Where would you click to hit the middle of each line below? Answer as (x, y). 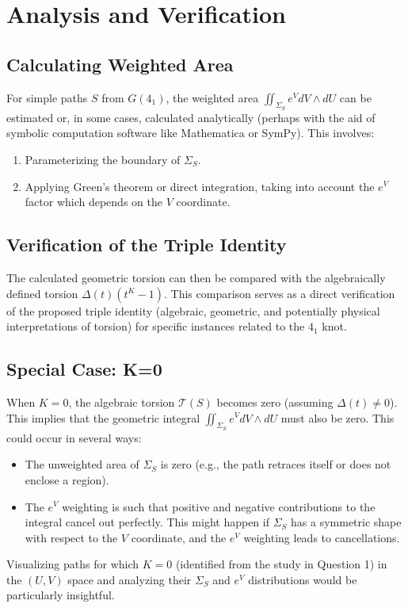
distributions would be (303, 579)
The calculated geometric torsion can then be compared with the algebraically (196, 277)
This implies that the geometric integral (103, 417)
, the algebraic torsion (122, 402)
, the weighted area (212, 97)
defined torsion (42, 293)
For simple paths (47, 97)
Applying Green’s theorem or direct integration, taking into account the (200, 186)
